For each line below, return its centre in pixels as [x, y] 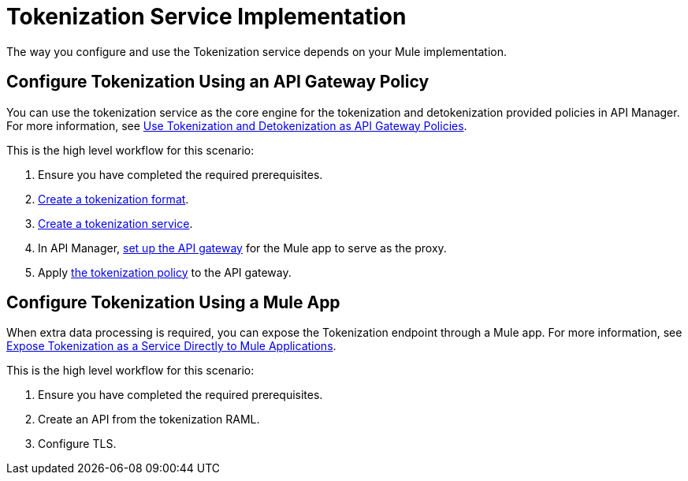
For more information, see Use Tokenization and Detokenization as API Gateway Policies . [237, 125]
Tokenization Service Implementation [206, 17]
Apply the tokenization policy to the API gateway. [165, 272]
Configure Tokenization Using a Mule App [173, 303]
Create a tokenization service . [115, 223]
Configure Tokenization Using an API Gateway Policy [218, 82]
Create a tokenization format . [113, 199]
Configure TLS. [77, 444]
